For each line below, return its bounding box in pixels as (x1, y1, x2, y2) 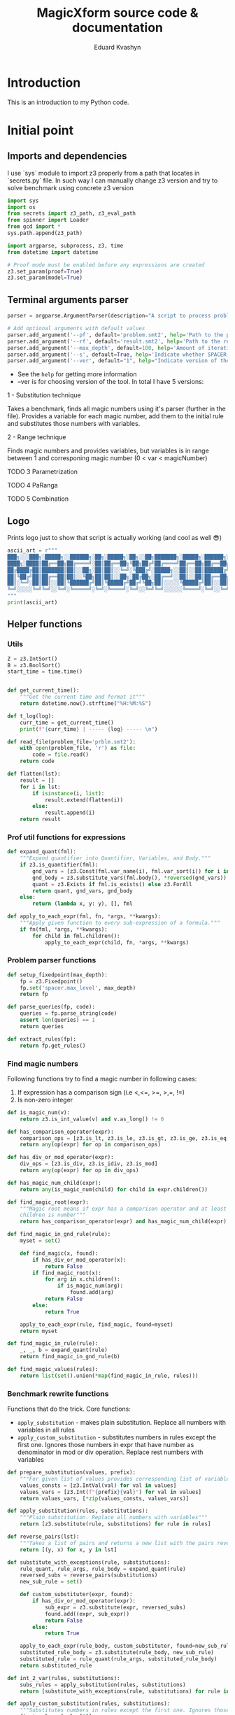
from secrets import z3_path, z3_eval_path (7, 210, 136, 218)
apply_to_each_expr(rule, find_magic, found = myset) (20, 1321, 173, 1328)
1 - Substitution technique (7, 391, 82, 399)
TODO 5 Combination (7, 494, 69, 503)
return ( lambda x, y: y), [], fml (32, 900, 133, 907)
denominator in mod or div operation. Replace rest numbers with (17, 1448, 204, 1456)
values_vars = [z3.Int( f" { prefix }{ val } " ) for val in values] (20, 1488, 201, 1495)
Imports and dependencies (7, 150, 127, 162)
